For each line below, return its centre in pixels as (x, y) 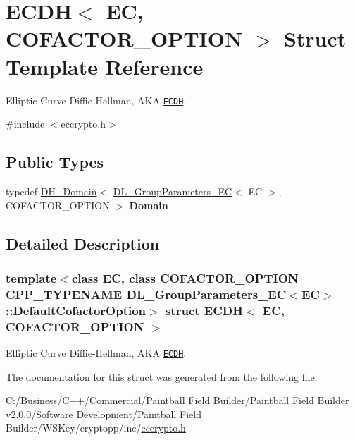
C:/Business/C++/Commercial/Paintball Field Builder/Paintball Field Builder (177, 400)
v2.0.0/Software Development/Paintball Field (104, 414)
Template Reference (105, 66)
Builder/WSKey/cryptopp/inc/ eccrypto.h (96, 428)
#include (25, 124)
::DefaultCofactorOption (76, 310)
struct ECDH (204, 310)
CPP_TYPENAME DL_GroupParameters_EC (146, 294)
